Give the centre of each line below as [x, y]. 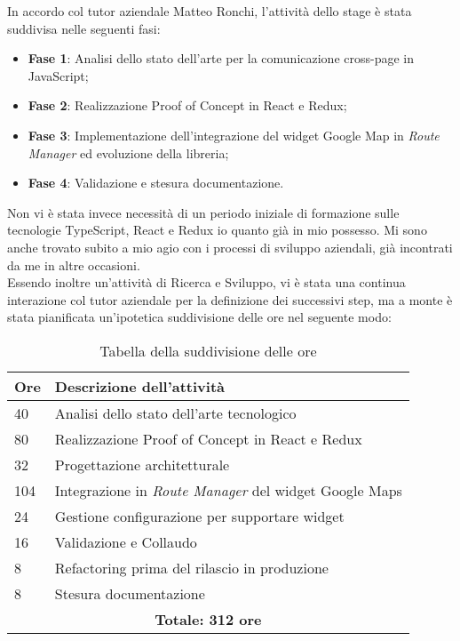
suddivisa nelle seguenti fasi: [84, 28]
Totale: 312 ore [208, 619]
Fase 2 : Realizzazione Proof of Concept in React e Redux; [187, 105]
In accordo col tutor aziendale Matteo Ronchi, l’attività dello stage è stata [210, 11]
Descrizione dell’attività [140, 386]
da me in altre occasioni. [74, 264]
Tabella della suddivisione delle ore [208, 350]
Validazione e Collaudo [126, 541]
